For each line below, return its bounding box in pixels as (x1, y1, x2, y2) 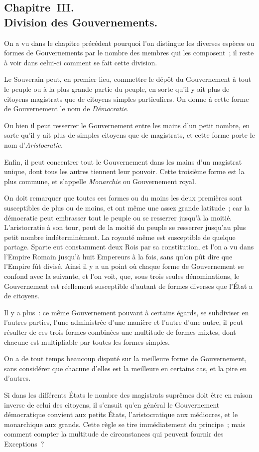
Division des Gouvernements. (4, 14, 158, 29)
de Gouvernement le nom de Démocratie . (4, 103, 129, 114)
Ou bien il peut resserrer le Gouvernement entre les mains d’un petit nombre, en (4, 120, 250, 130)
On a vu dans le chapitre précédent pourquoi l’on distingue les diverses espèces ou (4, 37, 255, 48)
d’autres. (4, 373, 31, 383)
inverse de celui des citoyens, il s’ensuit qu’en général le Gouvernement (4, 399, 220, 410)
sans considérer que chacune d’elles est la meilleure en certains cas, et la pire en (4, 363, 247, 373)
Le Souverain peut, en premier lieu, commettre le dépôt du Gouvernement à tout (4, 74, 252, 84)
